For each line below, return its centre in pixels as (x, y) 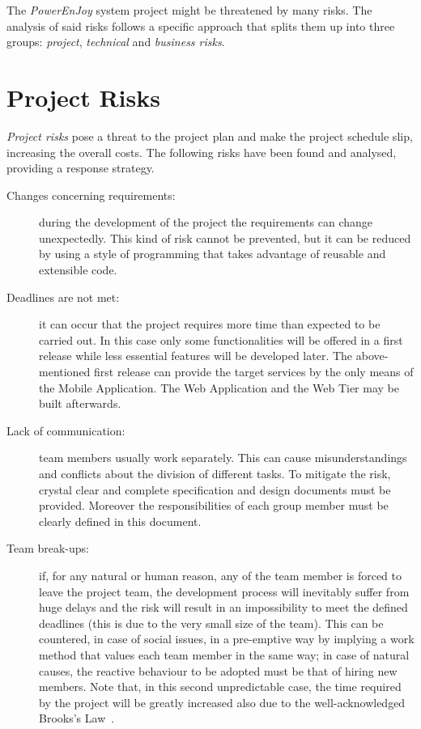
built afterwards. (80, 403)
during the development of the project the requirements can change (206, 222)
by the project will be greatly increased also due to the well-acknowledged (222, 702)
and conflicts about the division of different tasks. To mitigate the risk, (215, 473)
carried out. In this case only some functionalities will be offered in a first (221, 339)
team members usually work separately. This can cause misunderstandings (223, 458)
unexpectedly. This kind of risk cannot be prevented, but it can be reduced (225, 237)
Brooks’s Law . (77, 718)
